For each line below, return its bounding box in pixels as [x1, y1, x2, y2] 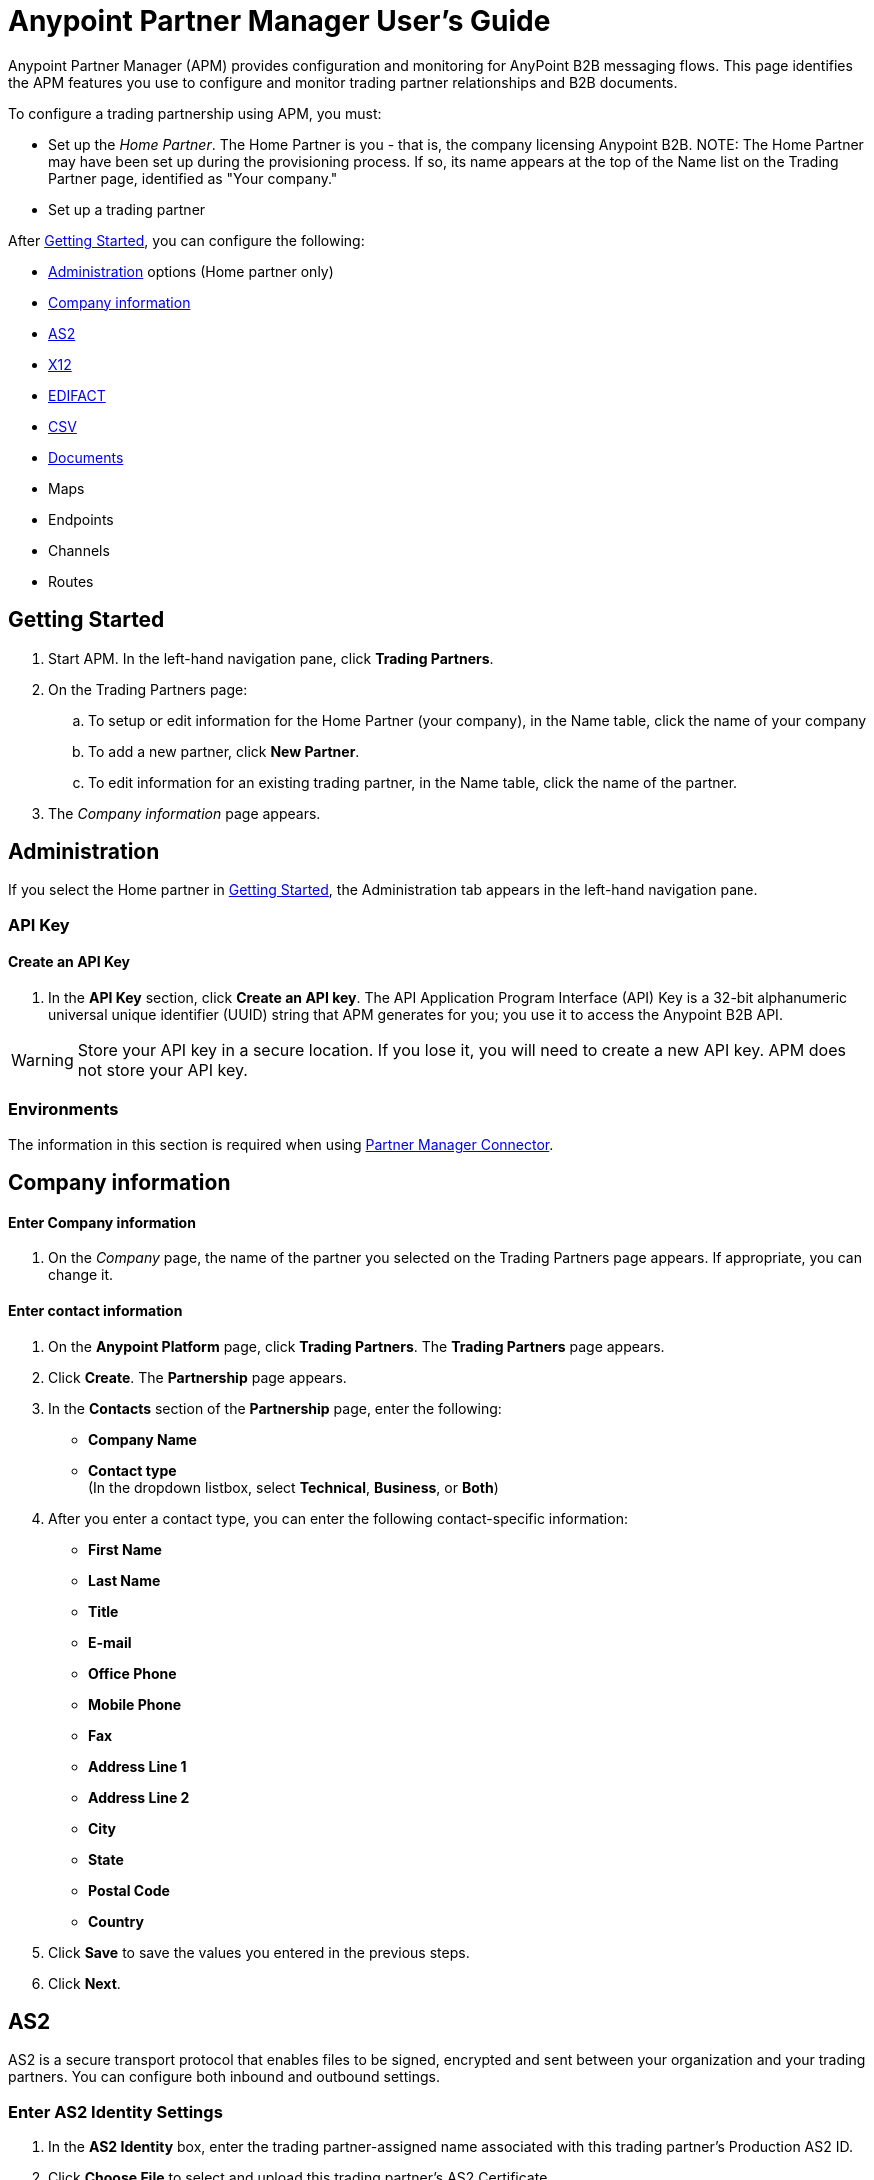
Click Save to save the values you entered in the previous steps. [48, 1943, 470, 1961]
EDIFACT [48, 386, 106, 404]
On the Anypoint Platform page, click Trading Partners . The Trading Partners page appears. [48, 1337, 665, 1355]
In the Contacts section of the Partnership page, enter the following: [48, 1399, 502, 1417]
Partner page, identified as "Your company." [48, 169, 338, 187]
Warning [11, 1050, 74, 1071]
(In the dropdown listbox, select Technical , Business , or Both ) [88, 1478, 499, 1496]
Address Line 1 [88, 1757, 187, 1775]
